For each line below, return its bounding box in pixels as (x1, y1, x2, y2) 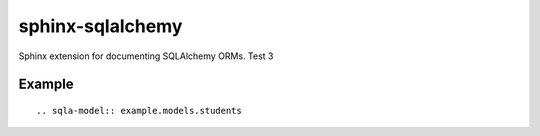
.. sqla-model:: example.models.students (36, 105, 242, 116)
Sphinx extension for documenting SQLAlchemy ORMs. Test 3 (18, 50, 274, 62)
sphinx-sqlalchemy (18, 15, 183, 37)
